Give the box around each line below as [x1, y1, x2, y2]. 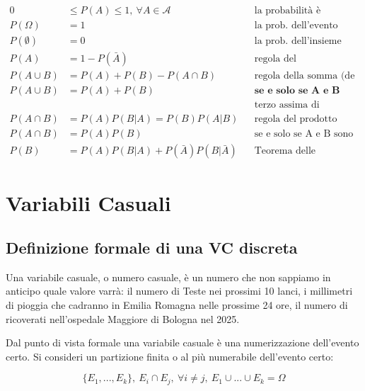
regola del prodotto [254, 114, 337, 125]
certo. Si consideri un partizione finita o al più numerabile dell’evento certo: [6, 348, 334, 363]
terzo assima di [254, 100, 320, 110]
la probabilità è [254, 6, 321, 16]
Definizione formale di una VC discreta [6, 237, 298, 259]
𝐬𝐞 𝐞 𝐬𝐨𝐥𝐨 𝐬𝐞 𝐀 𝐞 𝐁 [254, 86, 340, 96]
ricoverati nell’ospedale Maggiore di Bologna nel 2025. [6, 311, 240, 326]
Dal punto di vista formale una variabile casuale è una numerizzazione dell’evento [6, 335, 359, 350]
